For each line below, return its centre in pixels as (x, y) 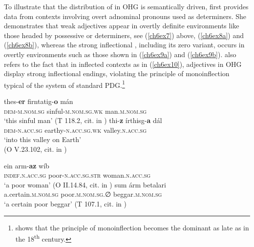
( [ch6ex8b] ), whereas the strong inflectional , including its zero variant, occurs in (124, 45)
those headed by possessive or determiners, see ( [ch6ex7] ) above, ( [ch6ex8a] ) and (124, 35)
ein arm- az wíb (27, 165)
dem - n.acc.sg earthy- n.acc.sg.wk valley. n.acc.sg (75, 130)
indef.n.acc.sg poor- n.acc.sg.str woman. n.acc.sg (77, 175)
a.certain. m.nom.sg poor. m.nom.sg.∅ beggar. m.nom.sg (83, 194)
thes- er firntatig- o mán (39, 101)
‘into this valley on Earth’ (42, 139)
